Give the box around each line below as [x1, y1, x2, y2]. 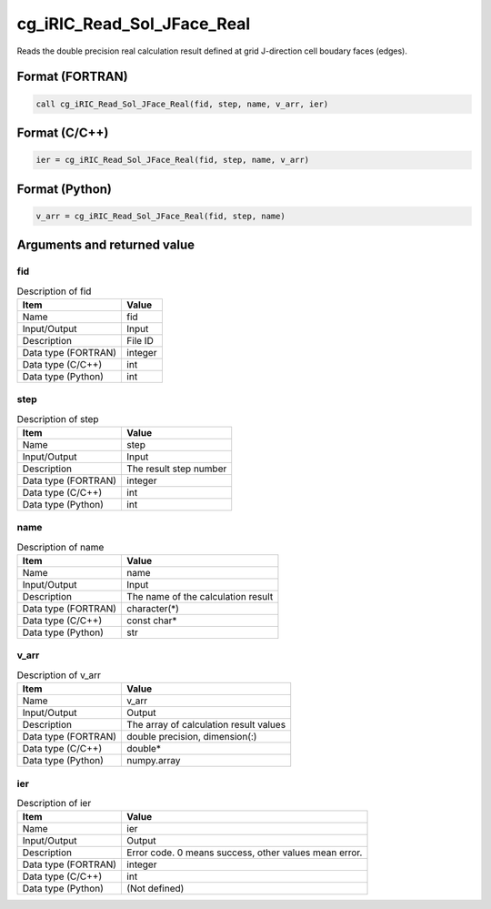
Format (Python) [16, 181, 113, 197]
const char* [126, 614, 177, 627]
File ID [126, 334, 154, 347]
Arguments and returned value [16, 237, 195, 253]
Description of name [16, 540, 105, 553]
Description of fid [16, 285, 92, 298]
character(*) [126, 602, 179, 615]
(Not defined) [126, 883, 185, 895]
